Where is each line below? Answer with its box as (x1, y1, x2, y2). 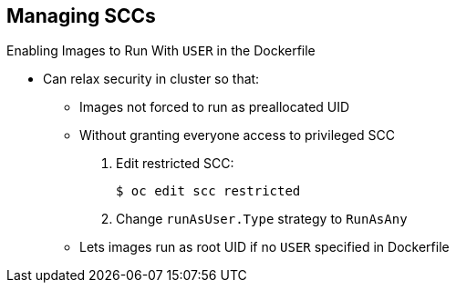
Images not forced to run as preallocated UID (79, 99, 350, 115)
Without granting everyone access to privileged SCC (79, 127, 395, 144)
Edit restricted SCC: (116, 155, 234, 172)
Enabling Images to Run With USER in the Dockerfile (6, 43, 316, 59)
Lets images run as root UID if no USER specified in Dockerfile (79, 239, 450, 255)
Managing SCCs (6, 5, 156, 27)
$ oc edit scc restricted (116, 184, 301, 199)
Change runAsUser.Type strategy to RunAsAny (116, 211, 408, 227)
